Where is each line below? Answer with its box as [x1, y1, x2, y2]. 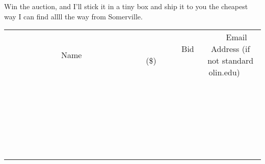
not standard [207, 54, 254, 67]
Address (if [211, 43, 250, 55]
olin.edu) [208, 66, 240, 78]
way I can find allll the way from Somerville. [4, 11, 143, 21]
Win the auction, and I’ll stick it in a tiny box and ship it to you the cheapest [4, 1, 248, 11]
